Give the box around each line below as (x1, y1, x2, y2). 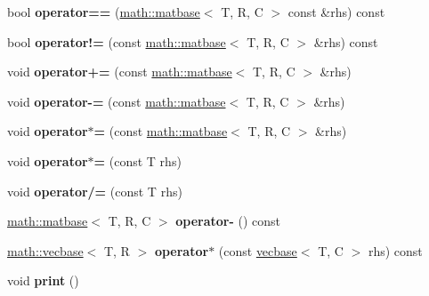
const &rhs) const (287, 3, 385, 20)
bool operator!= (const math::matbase (7, 32, 226, 51)
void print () (7, 271, 79, 290)
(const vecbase (218, 241, 297, 260)
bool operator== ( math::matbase (7, 3, 200, 20)
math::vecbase (7, 241, 84, 260)
